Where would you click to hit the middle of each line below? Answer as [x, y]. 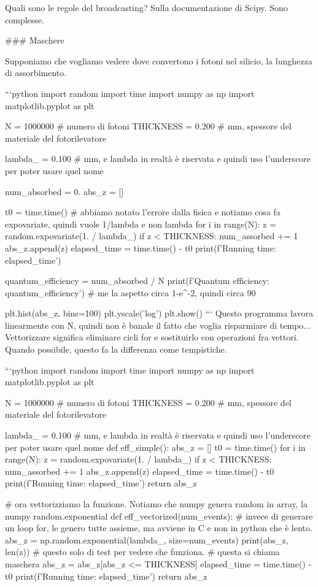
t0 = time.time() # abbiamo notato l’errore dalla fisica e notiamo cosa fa [143, 212]
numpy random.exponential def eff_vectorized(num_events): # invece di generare [159, 516]
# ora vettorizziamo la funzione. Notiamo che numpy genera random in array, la [156, 504]
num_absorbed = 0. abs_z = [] [64, 191]
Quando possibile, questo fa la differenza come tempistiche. [116, 349]
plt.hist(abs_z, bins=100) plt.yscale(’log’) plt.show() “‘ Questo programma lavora [159, 313]
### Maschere [35, 40]
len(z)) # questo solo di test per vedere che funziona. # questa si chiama [142, 552]
